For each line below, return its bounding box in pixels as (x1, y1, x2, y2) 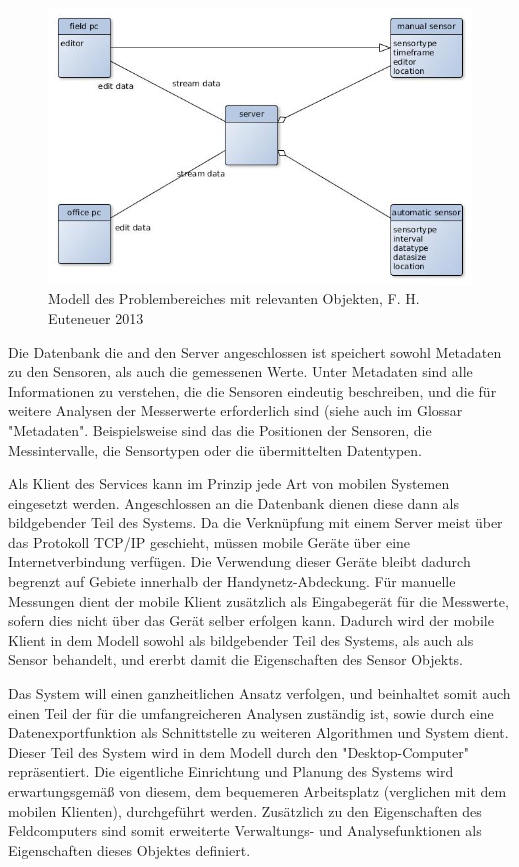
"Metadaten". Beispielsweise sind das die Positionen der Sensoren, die (8, 419, 432, 440)
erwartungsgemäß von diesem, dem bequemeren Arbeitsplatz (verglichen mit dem (8, 781, 507, 801)
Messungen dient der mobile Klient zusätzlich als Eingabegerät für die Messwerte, (8, 590, 509, 611)
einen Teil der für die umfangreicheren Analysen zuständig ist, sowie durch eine (8, 702, 494, 723)
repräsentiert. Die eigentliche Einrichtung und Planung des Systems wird (8, 761, 454, 782)
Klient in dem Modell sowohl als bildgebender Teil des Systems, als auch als (8, 629, 474, 650)
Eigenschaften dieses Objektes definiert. (8, 839, 251, 860)
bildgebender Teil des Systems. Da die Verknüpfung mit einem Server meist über (8, 512, 503, 533)
